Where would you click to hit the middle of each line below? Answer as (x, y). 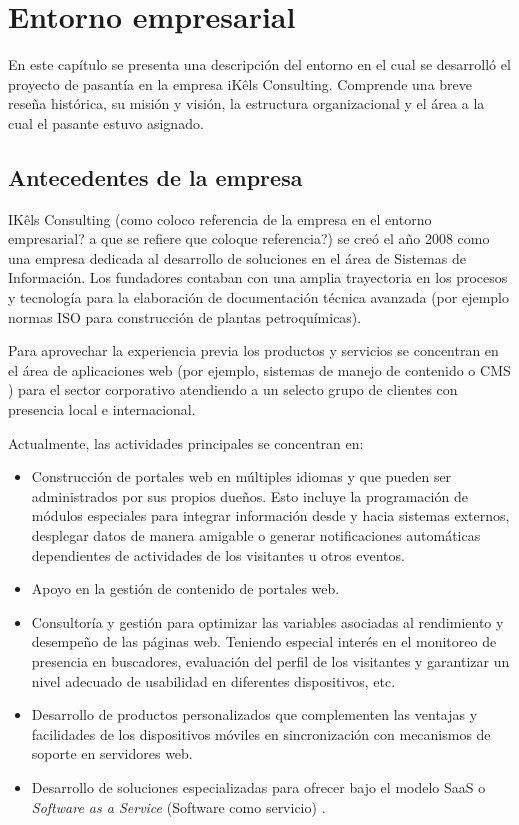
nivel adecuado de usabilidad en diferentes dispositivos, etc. (213, 680)
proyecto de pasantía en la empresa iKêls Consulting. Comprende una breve (240, 83)
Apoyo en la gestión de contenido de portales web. (185, 588)
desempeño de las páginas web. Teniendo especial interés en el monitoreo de (264, 641)
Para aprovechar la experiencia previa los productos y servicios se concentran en (253, 350)
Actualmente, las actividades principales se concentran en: (186, 442)
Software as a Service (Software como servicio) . (178, 806)
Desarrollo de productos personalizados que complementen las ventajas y (254, 714)
